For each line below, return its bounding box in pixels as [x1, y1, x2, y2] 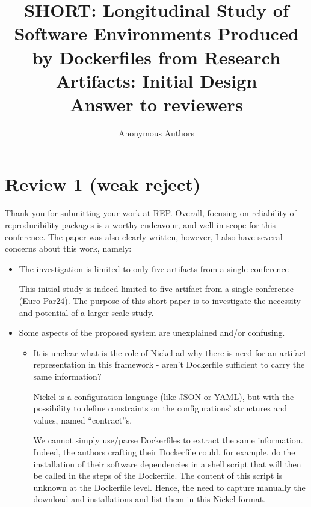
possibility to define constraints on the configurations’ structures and [33, 402, 288, 414]
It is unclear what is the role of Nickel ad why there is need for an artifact [33, 346, 307, 359]
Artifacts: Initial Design [55, 68, 257, 93]
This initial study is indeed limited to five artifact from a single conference [19, 282, 294, 295]
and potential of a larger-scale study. [19, 306, 154, 318]
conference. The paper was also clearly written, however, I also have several [5, 230, 283, 243]
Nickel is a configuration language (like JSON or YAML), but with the [33, 390, 294, 402]
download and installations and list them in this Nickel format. [33, 493, 265, 505]
